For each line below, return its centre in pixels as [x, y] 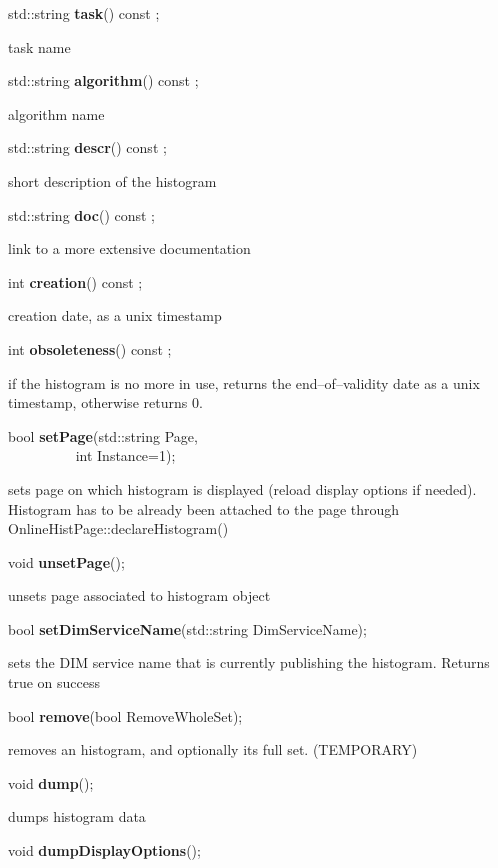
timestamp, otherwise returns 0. [105, 402]
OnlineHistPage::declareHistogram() [118, 528]
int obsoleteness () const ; [90, 348]
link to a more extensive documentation [129, 248]
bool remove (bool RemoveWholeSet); [125, 715]
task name [39, 46]
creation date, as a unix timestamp [115, 315]
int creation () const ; [75, 281]
